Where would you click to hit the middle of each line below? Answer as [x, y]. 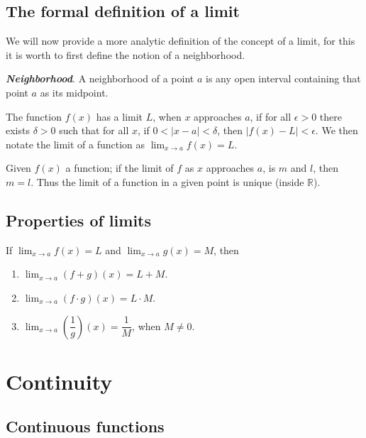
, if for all [271, 116]
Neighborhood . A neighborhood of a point [100, 78]
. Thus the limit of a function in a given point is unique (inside [167, 181]
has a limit [120, 116]
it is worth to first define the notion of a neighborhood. [126, 54]
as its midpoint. [74, 92]
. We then [337, 130]
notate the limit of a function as [76, 144]
